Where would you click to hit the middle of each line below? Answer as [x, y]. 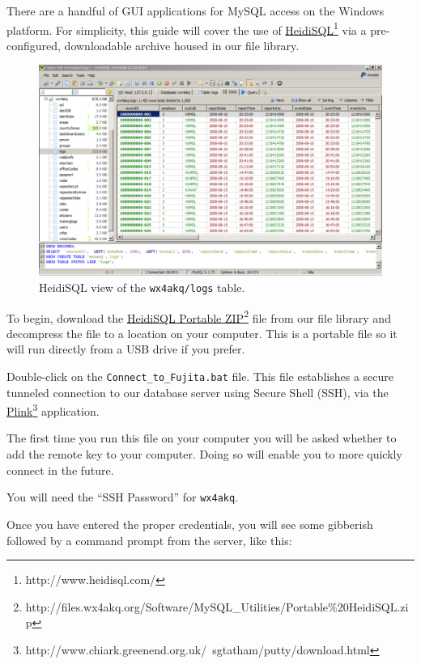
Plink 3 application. [53, 410]
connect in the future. [60, 469]
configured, [34, 45]
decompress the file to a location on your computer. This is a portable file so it [202, 333]
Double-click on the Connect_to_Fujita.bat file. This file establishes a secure [200, 376]
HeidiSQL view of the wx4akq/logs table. [142, 287]
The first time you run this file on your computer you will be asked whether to [202, 438]
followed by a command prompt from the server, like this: [149, 540]
